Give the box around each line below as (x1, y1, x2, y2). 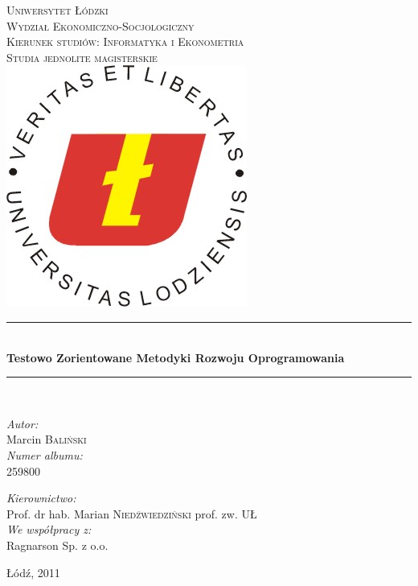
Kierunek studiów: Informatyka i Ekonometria (6, 33, 244, 50)
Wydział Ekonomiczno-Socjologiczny (6, 17, 195, 34)
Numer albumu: (6, 446, 83, 463)
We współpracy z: (6, 521, 92, 538)
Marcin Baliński (6, 431, 87, 448)
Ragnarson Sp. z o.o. (6, 536, 109, 553)
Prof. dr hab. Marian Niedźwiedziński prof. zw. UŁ (6, 505, 257, 522)
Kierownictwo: (6, 489, 76, 506)
